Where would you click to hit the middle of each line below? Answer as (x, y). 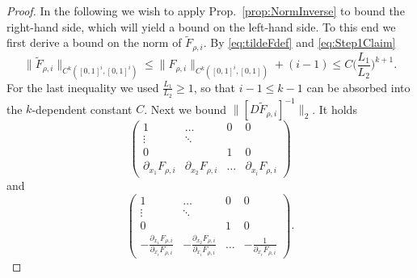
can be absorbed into (358, 87)
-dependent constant (82, 109)
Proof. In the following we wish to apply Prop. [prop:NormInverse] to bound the (206, 11)
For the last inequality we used (83, 87)
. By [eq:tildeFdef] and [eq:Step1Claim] (299, 42)
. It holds (335, 109)
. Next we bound (185, 109)
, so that (215, 87)
